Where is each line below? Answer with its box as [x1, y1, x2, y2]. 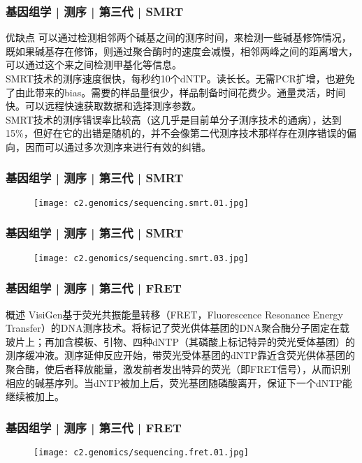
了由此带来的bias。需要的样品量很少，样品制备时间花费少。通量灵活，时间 [6, 84, 346, 99]
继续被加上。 [6, 389, 64, 404]
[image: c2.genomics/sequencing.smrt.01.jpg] [34, 198, 249, 208]
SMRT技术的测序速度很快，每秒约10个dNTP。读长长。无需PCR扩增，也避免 [6, 71, 355, 85]
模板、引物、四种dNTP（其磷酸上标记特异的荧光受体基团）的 [73, 334, 355, 348]
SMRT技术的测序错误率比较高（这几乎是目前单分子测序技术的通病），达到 [6, 112, 342, 126]
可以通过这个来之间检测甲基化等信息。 [6, 57, 182, 72]
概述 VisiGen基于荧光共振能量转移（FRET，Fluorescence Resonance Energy [6, 307, 343, 321]
